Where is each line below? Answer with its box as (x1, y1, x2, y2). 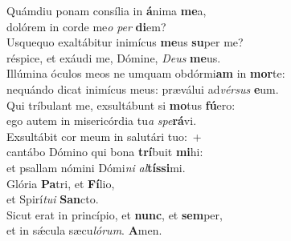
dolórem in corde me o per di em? (6, 18, 166, 34)
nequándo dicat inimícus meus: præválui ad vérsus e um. (6, 80, 279, 97)
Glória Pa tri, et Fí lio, (6, 175, 115, 191)
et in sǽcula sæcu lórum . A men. (6, 222, 162, 239)
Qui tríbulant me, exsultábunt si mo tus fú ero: (6, 96, 236, 113)
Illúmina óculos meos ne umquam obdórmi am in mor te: (6, 65, 285, 82)
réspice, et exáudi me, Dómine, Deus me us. (6, 49, 221, 66)
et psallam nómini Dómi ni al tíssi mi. (6, 159, 186, 175)
